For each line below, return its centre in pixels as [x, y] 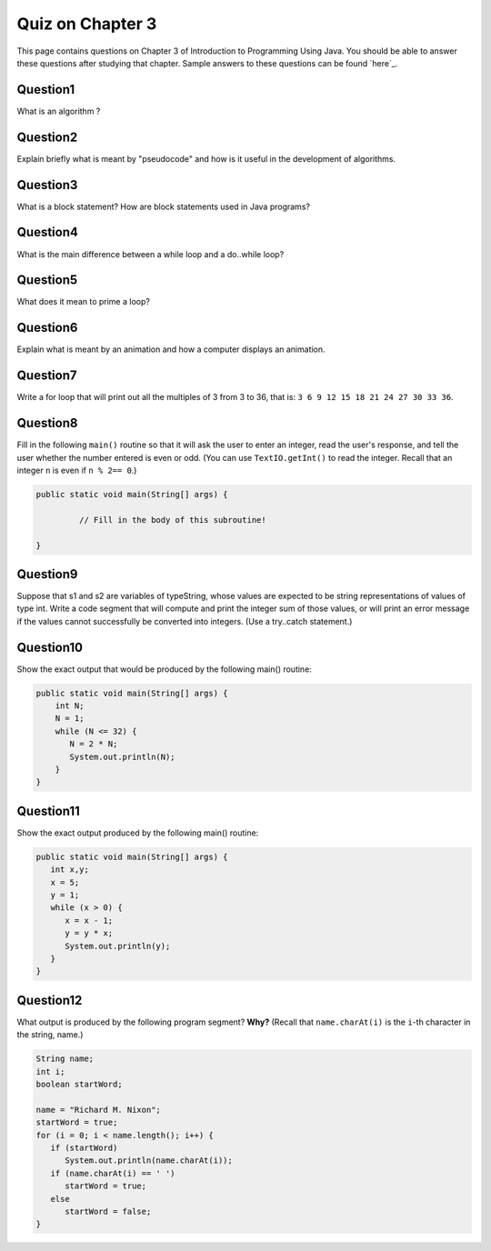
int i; [50, 1071]
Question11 [49, 811]
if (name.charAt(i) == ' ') [113, 1173]
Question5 [47, 280]
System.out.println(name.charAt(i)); [149, 1161]
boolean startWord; [79, 1085]
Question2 [47, 137]
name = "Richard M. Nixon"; [98, 1110]
